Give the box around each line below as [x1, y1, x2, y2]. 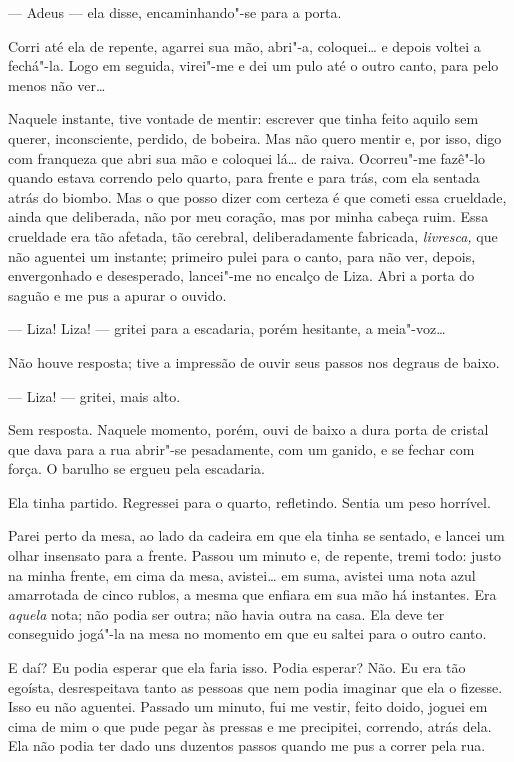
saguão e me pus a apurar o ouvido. [8, 284, 227, 305]
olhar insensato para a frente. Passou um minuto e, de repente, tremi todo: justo [8, 545, 502, 566]
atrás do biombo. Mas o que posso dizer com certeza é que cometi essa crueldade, [8, 186, 507, 207]
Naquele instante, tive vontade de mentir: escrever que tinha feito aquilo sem [8, 108, 479, 129]
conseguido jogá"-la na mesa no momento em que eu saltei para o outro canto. [8, 623, 487, 644]
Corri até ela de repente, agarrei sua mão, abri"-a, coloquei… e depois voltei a [8, 35, 481, 56]
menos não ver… [8, 74, 106, 95]
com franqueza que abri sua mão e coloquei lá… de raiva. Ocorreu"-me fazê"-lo [8, 147, 486, 168]
